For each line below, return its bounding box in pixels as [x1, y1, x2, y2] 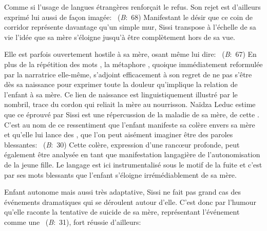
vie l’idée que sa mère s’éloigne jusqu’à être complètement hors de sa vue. [4, 31, 235, 42]
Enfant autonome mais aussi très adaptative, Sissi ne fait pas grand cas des [4, 186, 241, 197]
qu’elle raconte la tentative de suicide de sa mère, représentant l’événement [4, 206, 240, 217]
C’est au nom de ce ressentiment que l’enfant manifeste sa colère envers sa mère [4, 119, 255, 130]
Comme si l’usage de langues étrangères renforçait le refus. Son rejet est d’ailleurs [4, 2, 261, 12]
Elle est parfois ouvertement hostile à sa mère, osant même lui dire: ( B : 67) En [4, 49, 257, 59]
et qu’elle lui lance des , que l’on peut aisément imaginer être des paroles [4, 129, 233, 140]
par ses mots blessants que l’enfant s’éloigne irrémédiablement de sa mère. [4, 169, 237, 180]
